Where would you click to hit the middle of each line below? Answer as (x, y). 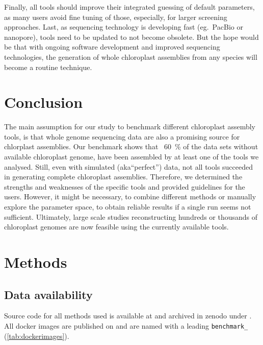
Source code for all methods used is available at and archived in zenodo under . (128, 316)
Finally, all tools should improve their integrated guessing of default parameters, (129, 7)
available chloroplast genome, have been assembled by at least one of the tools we (131, 157)
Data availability (48, 294)
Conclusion (44, 102)
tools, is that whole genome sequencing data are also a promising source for (122, 136)
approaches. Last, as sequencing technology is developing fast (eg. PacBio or (124, 27)
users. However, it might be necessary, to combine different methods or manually (130, 197)
